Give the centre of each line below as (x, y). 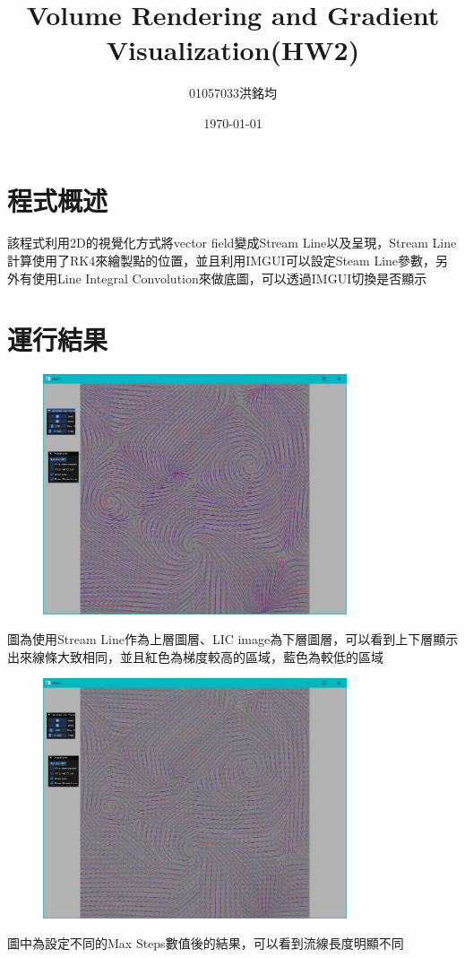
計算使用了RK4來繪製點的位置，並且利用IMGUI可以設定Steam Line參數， (222, 261)
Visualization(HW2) (233, 50)
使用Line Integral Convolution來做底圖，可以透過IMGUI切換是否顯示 (229, 278)
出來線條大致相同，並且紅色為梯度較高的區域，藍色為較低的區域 (195, 656)
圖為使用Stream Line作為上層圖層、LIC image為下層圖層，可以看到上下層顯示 (233, 639)
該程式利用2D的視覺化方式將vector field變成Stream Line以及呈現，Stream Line (232, 243)
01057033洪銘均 (233, 93)
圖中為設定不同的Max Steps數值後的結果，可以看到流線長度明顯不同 (206, 943)
